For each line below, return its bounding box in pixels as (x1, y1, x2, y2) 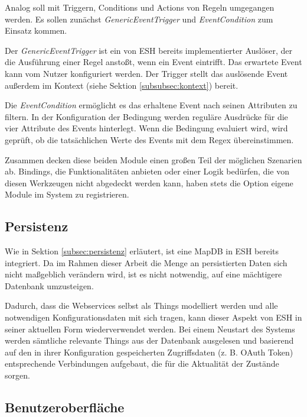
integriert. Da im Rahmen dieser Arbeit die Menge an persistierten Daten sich (5, 256, 288, 269)
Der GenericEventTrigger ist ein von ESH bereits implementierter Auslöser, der (5, 44, 292, 56)
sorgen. (5, 369, 30, 382)
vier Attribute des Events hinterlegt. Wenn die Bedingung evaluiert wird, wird (5, 122, 288, 134)
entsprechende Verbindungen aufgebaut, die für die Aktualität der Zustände (5, 357, 279, 370)
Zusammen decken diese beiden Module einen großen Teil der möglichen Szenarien (5, 153, 302, 166)
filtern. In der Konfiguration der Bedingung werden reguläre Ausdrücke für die (5, 110, 288, 122)
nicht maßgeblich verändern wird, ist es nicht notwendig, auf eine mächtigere (5, 268, 282, 280)
